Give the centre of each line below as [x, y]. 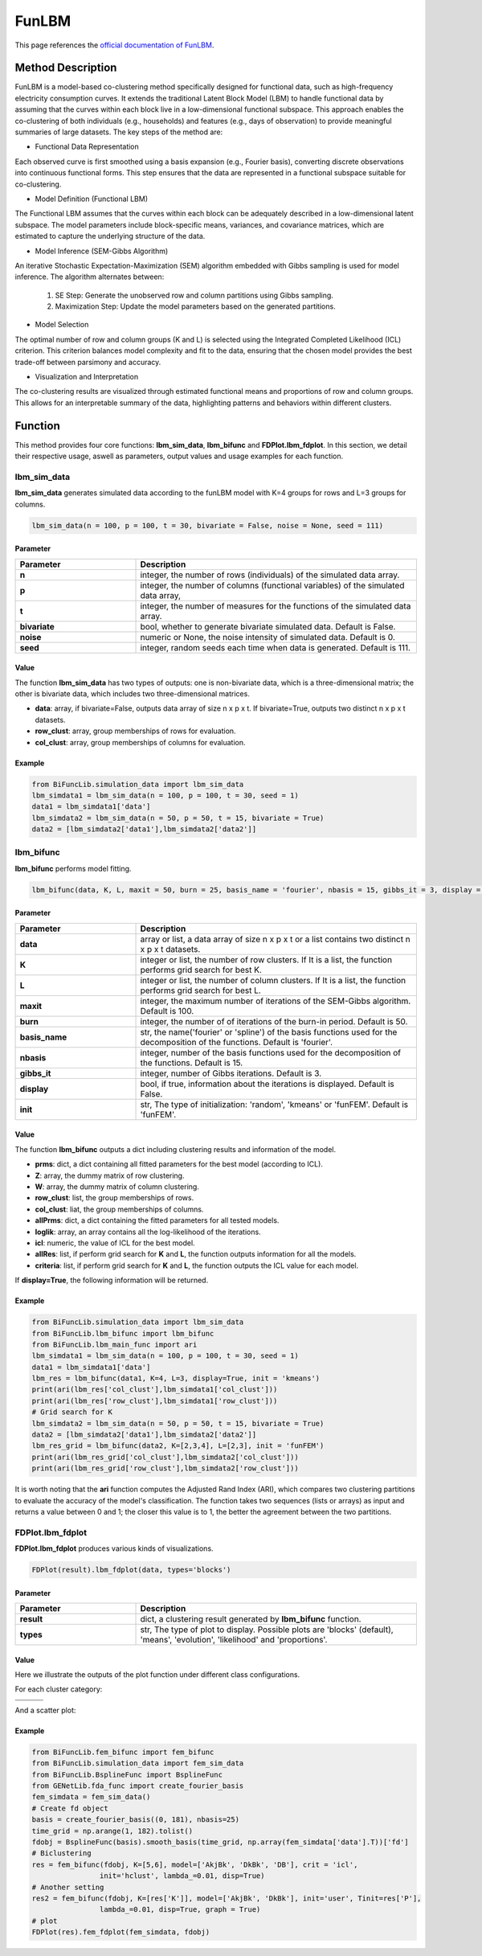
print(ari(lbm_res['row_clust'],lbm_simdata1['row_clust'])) [155, 1400]
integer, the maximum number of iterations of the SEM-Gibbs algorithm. [276, 1001]
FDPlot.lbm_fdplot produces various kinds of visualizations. [114, 1548]
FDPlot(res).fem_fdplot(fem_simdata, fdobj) [121, 1932]
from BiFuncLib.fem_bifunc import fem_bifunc [123, 1752]
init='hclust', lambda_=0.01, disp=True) [182, 1876]
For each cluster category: [59, 1689]
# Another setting [68, 1887]
